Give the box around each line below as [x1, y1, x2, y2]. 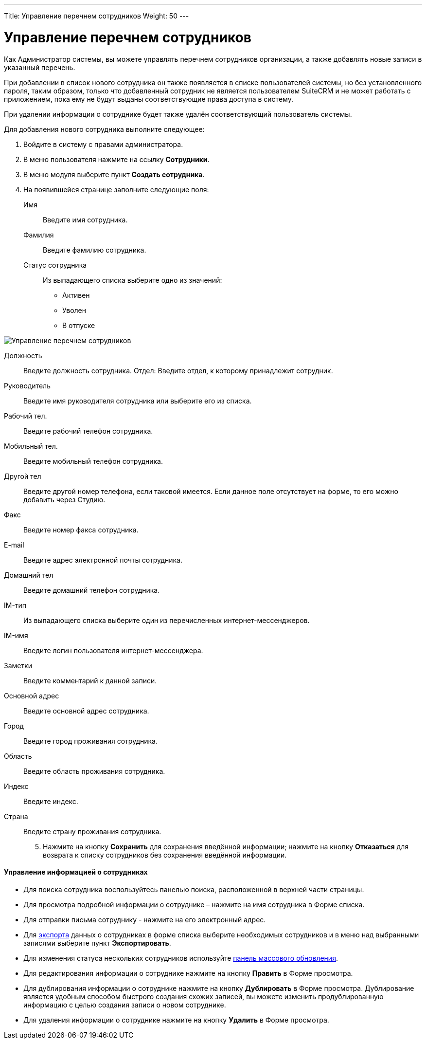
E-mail [4, 540, 24, 549]
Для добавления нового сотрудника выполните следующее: [4, 125, 205, 133]
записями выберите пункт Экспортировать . [23, 938, 171, 947]
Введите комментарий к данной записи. [23, 676, 157, 685]
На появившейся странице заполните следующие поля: [23, 185, 209, 194]
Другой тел [4, 472, 41, 480]
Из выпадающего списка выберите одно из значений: [43, 275, 222, 284]
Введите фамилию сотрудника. [43, 245, 146, 254]
